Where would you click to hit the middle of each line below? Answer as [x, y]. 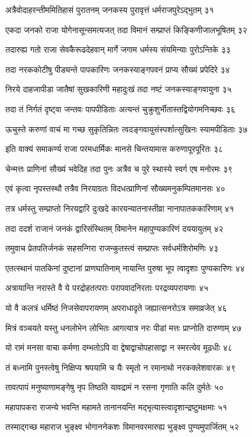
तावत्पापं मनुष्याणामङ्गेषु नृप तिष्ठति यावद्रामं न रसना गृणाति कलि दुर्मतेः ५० [115, 387]
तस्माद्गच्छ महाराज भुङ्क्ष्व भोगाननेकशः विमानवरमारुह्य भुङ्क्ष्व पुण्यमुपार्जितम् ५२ [122, 427]
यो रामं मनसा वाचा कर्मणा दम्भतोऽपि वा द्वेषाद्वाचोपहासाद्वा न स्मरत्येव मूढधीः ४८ [119, 347]
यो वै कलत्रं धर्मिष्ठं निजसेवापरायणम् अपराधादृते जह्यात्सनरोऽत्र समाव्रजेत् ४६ [116, 307]
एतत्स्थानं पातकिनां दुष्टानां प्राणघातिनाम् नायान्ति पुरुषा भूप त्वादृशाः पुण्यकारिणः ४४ [125, 268]
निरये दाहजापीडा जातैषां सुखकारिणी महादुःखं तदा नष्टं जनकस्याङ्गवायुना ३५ [119, 89]
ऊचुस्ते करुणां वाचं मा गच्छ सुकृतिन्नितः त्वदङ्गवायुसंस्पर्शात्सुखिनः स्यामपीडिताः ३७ [127, 129]
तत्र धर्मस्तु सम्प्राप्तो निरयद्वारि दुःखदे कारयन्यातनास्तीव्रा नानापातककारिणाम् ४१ [120, 208]
